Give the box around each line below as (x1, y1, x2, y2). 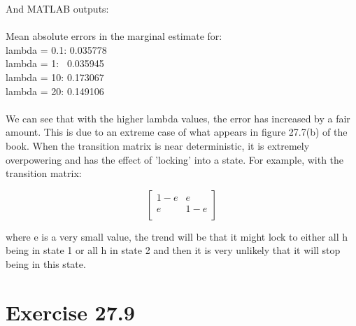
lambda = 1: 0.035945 (6, 56, 104, 71)
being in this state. (6, 256, 86, 271)
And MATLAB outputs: (6, 1, 109, 15)
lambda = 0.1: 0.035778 (6, 42, 107, 57)
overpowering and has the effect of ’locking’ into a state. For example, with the (6, 152, 344, 166)
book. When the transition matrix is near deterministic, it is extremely (6, 138, 310, 153)
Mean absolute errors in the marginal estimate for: (6, 29, 222, 43)
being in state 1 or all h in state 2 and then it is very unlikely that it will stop (6, 243, 341, 257)
